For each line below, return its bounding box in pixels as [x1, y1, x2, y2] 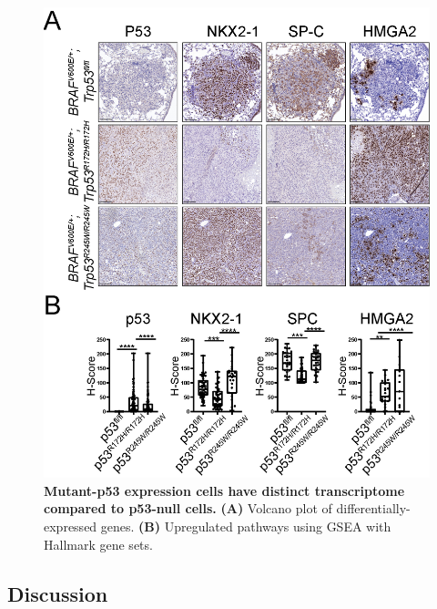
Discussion [7, 579, 108, 607]
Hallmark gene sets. [44, 534, 153, 553]
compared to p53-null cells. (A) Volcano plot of [44, 499, 332, 518]
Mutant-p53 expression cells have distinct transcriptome [44, 480, 405, 500]
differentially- [336, 499, 411, 518]
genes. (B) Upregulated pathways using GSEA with [100, 517, 391, 536]
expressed [44, 517, 97, 536]
